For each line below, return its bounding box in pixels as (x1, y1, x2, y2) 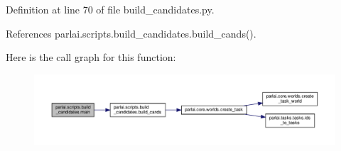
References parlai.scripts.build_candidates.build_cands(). (6, 26, 256, 40)
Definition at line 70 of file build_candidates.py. (6, 2, 215, 16)
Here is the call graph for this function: (6, 50, 176, 65)
